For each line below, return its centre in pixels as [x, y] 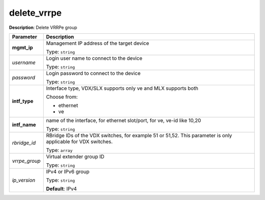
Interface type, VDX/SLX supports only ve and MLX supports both [122, 88]
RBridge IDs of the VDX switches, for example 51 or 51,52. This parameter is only [139, 135]
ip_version [24, 180]
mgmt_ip [23, 48]
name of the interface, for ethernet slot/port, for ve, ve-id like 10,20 [123, 120]
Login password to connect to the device [93, 73]
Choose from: [62, 97]
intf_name [24, 125]
